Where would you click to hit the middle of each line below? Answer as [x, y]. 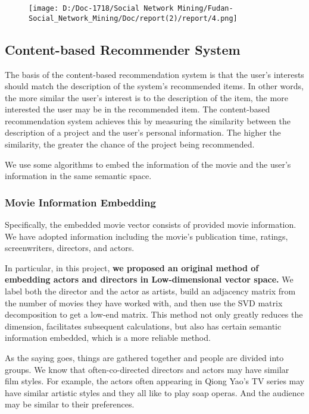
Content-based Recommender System [123, 49]
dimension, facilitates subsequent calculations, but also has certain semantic [143, 326]
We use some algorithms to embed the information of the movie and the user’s [148, 164]
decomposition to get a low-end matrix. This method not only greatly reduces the [154, 314]
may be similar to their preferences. [70, 404]
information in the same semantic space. [78, 176]
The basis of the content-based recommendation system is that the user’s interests [154, 74]
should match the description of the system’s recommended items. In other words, [154, 86]
